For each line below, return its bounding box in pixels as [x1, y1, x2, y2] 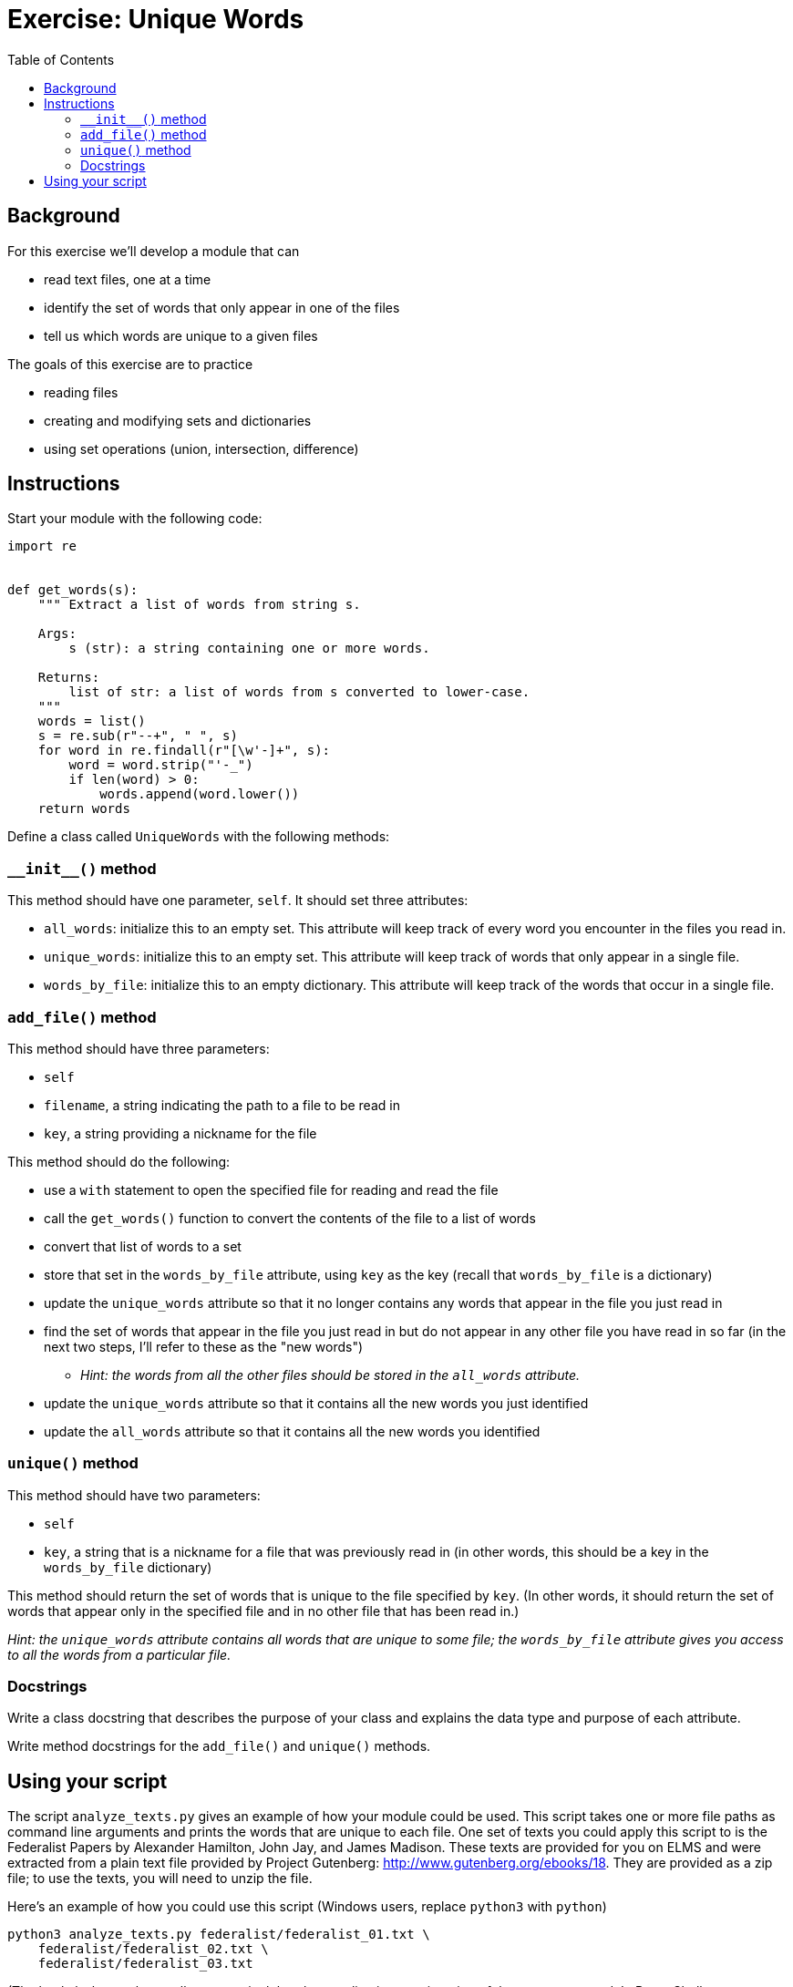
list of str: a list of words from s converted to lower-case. [68, 685, 530, 700]
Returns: [37, 670, 100, 685]
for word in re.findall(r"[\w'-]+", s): [37, 743, 331, 758]
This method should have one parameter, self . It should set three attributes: [7, 892, 469, 909]
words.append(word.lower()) [99, 787, 300, 802]
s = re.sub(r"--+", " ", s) [37, 728, 238, 744]
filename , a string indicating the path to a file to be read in [44, 1096, 400, 1113]
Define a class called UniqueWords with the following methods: [7, 829, 390, 845]
